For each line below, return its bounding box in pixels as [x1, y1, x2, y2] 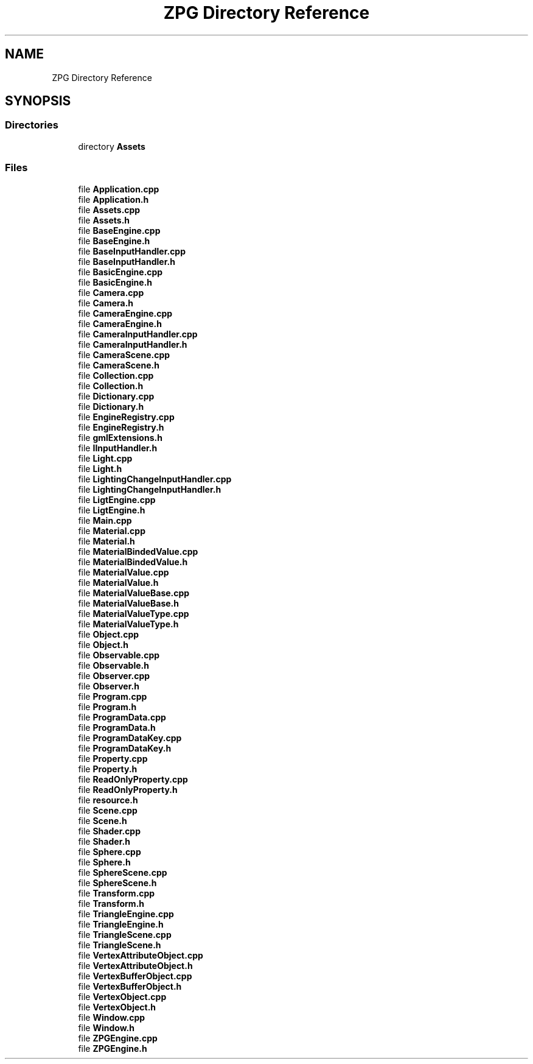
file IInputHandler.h [78, 442, 158, 453]
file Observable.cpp [78, 649, 160, 660]
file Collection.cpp [78, 370, 154, 381]
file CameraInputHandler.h [78, 339, 187, 350]
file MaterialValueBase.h [78, 597, 179, 608]
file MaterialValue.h [78, 577, 159, 588]
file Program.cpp [78, 691, 147, 702]
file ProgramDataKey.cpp [78, 732, 182, 743]
